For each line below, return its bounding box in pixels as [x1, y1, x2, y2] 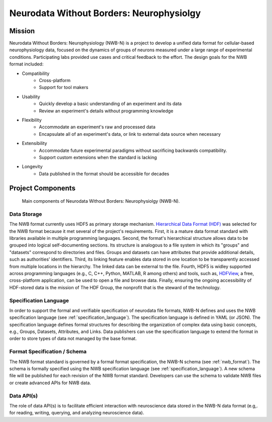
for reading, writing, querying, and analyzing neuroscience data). [9, 410, 145, 416]
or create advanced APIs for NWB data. [9, 380, 91, 386]
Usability [22, 94, 40, 100]
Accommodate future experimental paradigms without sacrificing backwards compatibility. [39, 147, 228, 153]
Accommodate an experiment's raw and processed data [39, 124, 156, 130]
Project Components [9, 184, 76, 192]
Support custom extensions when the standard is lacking [39, 154, 157, 160]
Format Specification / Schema [9, 348, 87, 355]
